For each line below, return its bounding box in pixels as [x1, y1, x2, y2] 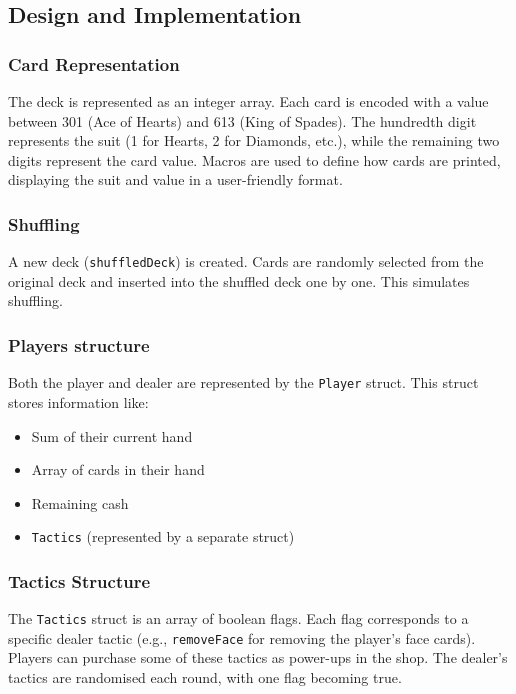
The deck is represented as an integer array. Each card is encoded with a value [8, 91, 489, 111]
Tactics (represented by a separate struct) [31, 526, 295, 547]
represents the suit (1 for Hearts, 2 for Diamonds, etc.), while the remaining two [8, 130, 500, 151]
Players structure [8, 332, 150, 357]
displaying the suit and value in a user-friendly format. [8, 169, 343, 190]
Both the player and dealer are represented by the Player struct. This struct [8, 372, 479, 393]
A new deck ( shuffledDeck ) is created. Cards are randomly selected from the [8, 251, 484, 272]
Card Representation [8, 51, 180, 76]
